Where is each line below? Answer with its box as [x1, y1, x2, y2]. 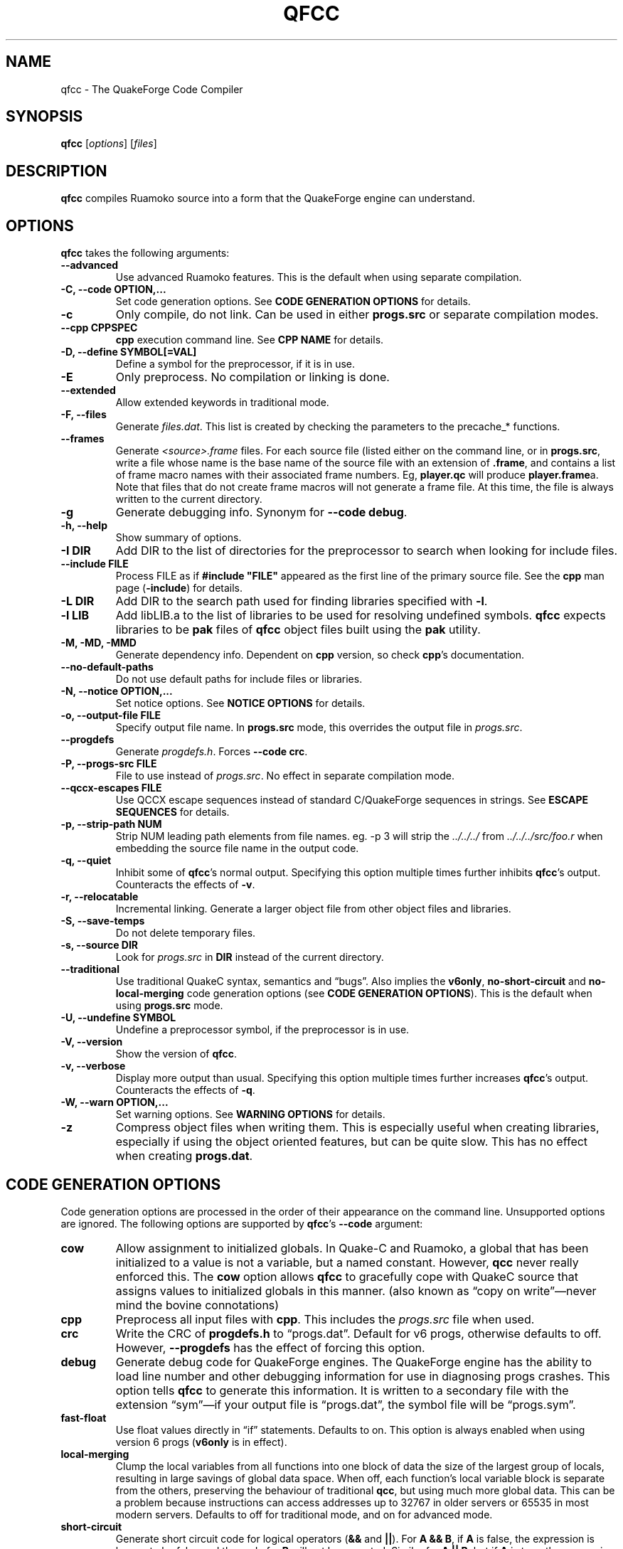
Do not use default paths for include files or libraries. [115, 673, 363, 686]
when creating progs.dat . [115, 1149, 253, 1164]
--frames [60, 432, 105, 445]
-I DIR [60, 543, 91, 558]
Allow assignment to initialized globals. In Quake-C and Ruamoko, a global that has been [115, 1240, 589, 1255]
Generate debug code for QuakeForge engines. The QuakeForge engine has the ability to [115, 1354, 592, 1369]
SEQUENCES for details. [115, 806, 230, 819]
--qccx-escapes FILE [60, 782, 162, 794]
